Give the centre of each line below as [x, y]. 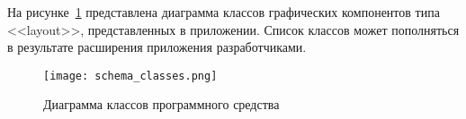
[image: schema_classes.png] [130, 76]
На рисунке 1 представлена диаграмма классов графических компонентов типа [224, 12]
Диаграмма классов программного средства [161, 104]
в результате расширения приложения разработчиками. [157, 47]
